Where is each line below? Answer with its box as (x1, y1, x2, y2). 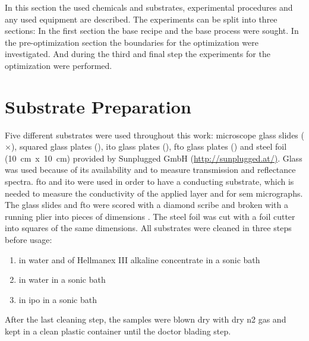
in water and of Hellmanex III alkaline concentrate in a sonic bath (18, 253, 260, 266)
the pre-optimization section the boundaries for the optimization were (5, 36, 258, 48)
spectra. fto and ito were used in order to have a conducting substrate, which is (5, 175, 294, 188)
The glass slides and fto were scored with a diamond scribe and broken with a (5, 198, 288, 211)
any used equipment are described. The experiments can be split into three (5, 12, 278, 25)
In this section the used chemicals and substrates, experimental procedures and (5, 1, 293, 13)
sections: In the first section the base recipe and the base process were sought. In (5, 24, 299, 37)
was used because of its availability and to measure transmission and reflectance (5, 163, 296, 176)
